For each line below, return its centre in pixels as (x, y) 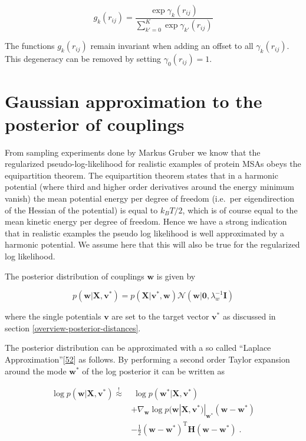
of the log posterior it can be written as (154, 371)
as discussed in (249, 316)
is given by (176, 276)
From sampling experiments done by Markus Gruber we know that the (133, 152)
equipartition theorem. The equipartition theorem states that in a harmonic (142, 175)
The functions (30, 46)
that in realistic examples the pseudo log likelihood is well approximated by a (145, 233)
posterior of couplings (95, 124)
